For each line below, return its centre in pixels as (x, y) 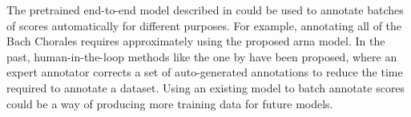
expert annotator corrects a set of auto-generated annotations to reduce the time (205, 72)
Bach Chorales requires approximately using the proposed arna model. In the (196, 41)
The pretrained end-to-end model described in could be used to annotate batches (205, 10)
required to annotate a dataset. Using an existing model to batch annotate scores (206, 87)
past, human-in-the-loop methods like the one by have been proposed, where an (202, 56)
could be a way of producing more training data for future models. (170, 103)
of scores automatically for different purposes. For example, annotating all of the (204, 25)
